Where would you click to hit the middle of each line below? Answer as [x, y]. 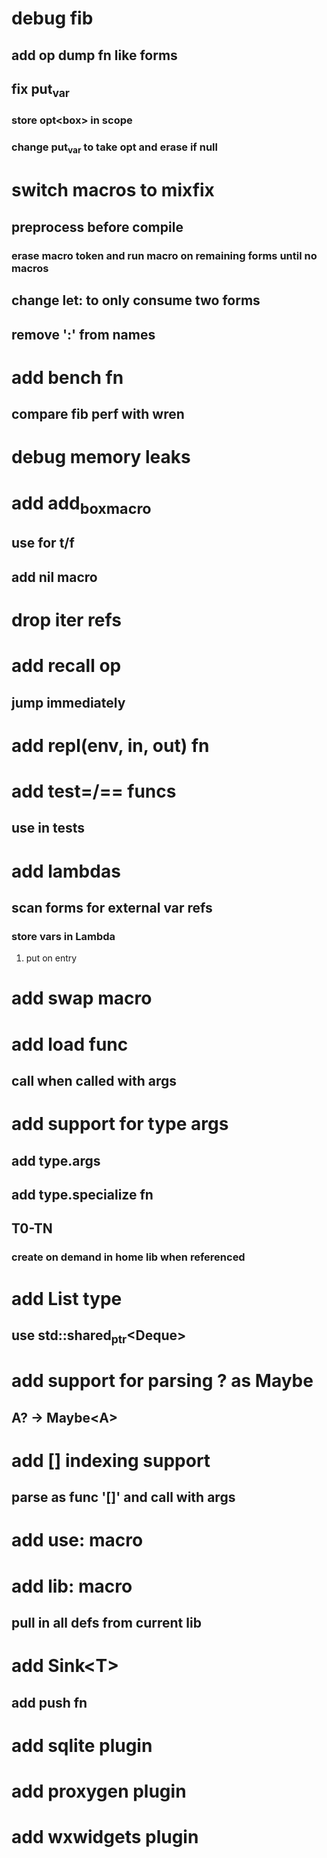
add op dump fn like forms [94, 55]
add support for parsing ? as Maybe [162, 1381]
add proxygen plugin [99, 1791]
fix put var [40, 90]
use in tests [48, 828]
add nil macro [54, 577]
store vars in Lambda [63, 936]
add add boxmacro [81, 505]
